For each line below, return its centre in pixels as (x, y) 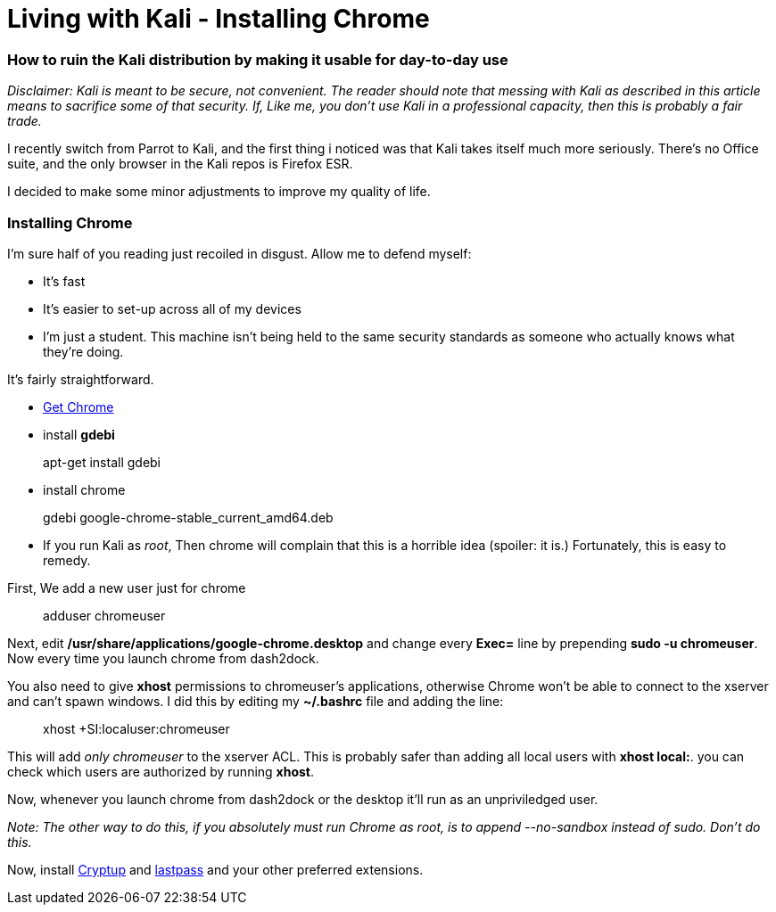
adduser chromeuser (104, 615)
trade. (25, 121)
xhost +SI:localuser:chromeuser (136, 728)
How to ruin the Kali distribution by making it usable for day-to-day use (258, 59)
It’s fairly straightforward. (81, 379)
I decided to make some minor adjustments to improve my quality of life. (219, 192)
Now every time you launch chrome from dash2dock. (163, 658)
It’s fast (64, 281)
